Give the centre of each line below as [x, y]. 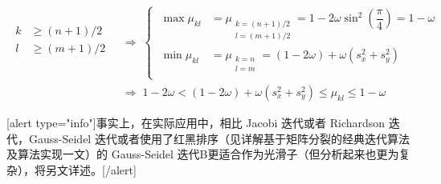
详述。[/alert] [102, 169]
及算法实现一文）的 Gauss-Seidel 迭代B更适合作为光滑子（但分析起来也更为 [203, 154]
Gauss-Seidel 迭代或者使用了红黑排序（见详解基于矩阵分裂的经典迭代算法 [219, 138]
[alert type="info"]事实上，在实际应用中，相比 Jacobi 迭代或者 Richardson [196, 123]
